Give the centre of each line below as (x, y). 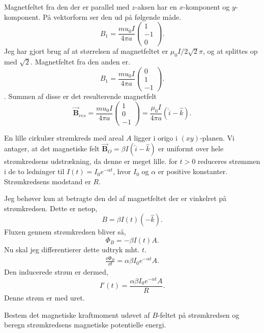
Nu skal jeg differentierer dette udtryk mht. (72, 249)
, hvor (122, 171)
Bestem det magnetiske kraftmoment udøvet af (77, 314)
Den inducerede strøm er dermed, (56, 272)
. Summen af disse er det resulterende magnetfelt (80, 96)
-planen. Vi (217, 137)
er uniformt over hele (191, 148)
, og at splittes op (230, 51)
